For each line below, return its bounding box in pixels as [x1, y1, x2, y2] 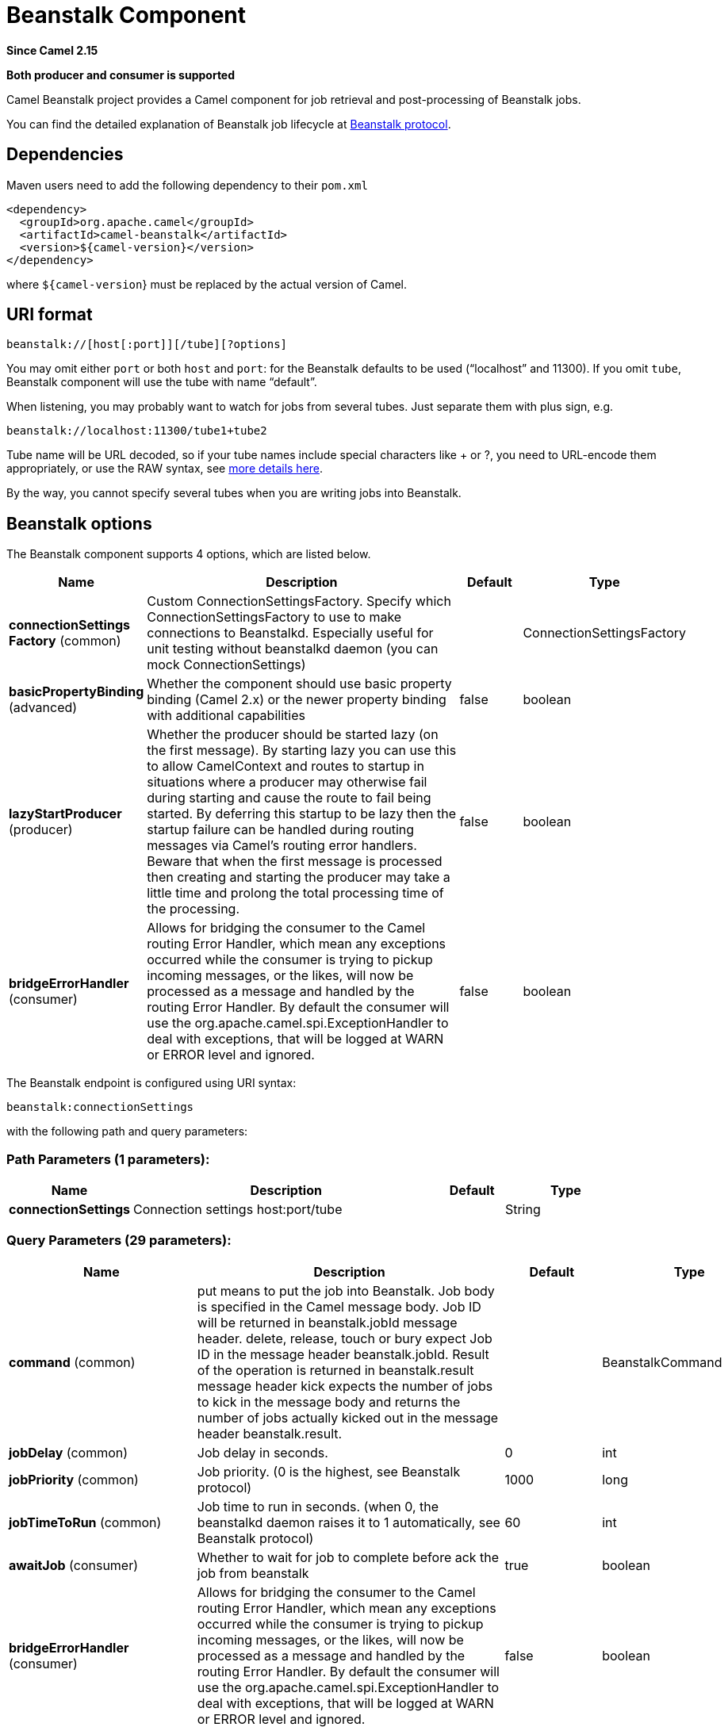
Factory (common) [9, 633, 121, 649]
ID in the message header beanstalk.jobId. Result [197, 1346, 489, 1362]
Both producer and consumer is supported [6, 67, 236, 82]
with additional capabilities [147, 707, 305, 724]
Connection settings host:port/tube [132, 1201, 343, 1218]
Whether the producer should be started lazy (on [147, 726, 439, 743]
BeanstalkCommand [602, 1354, 722, 1370]
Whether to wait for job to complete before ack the [197, 1549, 500, 1565]
